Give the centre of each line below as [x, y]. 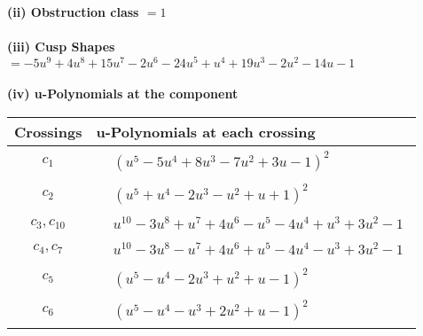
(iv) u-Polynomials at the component [123, 94]
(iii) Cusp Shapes [61, 47]
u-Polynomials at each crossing [206, 132]
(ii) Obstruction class [73, 12]
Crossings [48, 132]
